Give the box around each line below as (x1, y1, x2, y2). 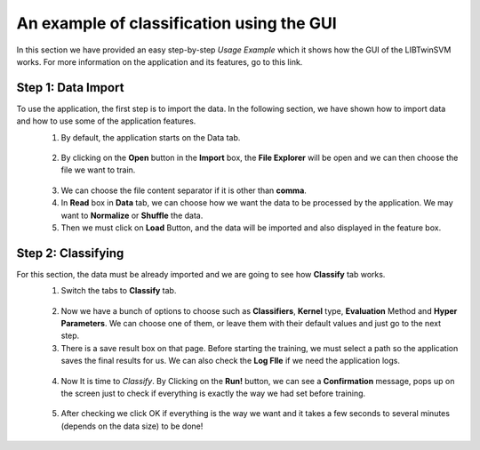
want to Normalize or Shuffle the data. (60, 210, 204, 221)
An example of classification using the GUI (16, 13, 337, 33)
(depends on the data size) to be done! (60, 421, 204, 431)
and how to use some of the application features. (16, 116, 196, 126)
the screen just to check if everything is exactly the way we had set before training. (60, 388, 366, 398)
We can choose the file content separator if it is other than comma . (60, 185, 307, 196)
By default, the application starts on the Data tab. (60, 132, 241, 142)
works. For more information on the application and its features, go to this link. (16, 56, 303, 67)
